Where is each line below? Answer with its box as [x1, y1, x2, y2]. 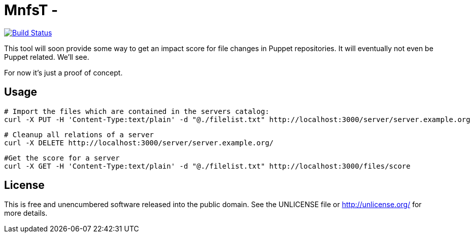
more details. [4, 209, 48, 218]
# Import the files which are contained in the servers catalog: [4, 107, 269, 115]
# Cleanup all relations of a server [4, 130, 154, 139]
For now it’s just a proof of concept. [4, 68, 123, 77]
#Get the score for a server [4, 153, 120, 162]
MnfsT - [4, 2, 58, 19]
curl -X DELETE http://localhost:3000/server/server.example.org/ [4, 138, 274, 147]
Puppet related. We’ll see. [4, 52, 89, 61]
